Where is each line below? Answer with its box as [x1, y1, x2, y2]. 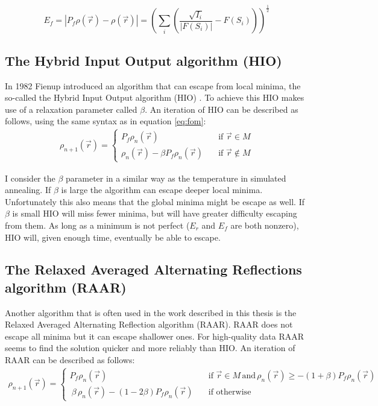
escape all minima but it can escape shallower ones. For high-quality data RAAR [5, 329, 304, 342]
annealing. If [5, 183, 51, 196]
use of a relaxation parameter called [5, 103, 137, 115]
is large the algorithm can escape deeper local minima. [61, 183, 263, 196]
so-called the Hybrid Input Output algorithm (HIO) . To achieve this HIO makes [5, 91, 304, 104]
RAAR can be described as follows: [5, 354, 135, 366]
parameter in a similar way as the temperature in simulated [65, 171, 286, 184]
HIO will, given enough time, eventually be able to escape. [5, 230, 221, 243]
